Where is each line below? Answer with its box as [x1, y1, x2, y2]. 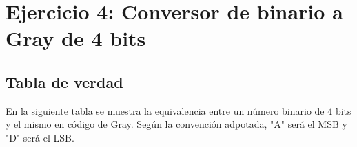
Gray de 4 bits [6, 24, 146, 52]
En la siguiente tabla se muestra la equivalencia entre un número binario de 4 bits [6, 103, 351, 117]
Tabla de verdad [6, 71, 123, 92]
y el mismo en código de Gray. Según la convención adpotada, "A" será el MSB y [6, 117, 347, 131]
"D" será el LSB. [6, 130, 74, 144]
